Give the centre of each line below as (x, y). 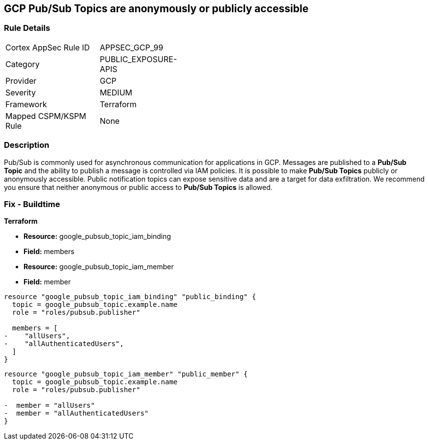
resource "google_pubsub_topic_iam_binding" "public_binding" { (130, 297)
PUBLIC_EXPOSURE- (138, 59)
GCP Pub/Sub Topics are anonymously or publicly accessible (156, 9)
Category (23, 64)
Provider (21, 81)
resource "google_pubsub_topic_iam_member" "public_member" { (126, 374)
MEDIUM (116, 92)
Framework (26, 104)
